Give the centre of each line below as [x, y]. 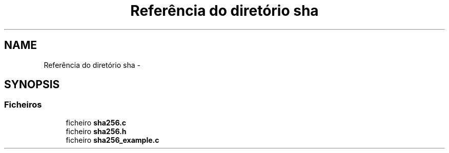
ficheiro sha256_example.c [113, 140]
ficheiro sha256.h [96, 131]
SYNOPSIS [32, 85]
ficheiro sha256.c [96, 122]
